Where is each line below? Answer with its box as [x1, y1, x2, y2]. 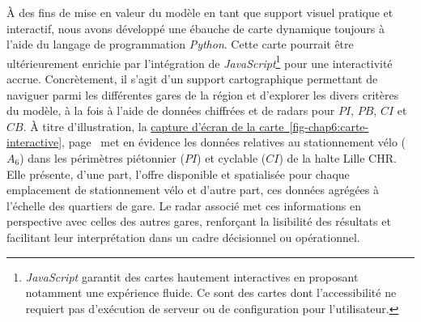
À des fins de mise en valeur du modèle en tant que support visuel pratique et [6, 4, 393, 20]
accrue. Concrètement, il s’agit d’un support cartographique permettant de [6, 70, 378, 87]
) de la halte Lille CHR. [279, 150, 397, 166]
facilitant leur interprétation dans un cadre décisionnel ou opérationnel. [6, 228, 360, 245]
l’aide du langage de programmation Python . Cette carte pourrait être [6, 36, 354, 53]
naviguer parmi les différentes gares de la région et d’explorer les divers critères [6, 86, 399, 103]
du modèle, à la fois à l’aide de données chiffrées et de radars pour [6, 102, 335, 119]
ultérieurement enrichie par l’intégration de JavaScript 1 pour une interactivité [6, 52, 393, 71]
